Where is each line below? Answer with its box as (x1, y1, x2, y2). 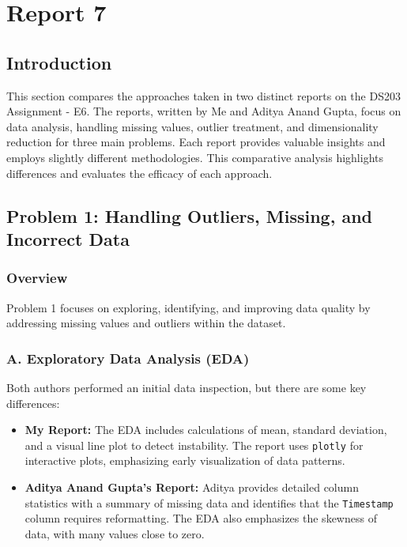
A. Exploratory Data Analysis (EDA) (6, 348, 250, 368)
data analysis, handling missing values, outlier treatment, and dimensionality (6, 118, 379, 134)
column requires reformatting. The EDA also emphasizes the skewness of (24, 510, 377, 526)
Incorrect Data (6, 226, 130, 251)
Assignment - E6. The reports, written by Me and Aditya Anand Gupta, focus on (6, 103, 401, 119)
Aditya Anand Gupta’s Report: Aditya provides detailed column (24, 478, 359, 495)
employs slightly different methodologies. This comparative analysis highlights (6, 149, 384, 165)
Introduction (6, 50, 112, 74)
